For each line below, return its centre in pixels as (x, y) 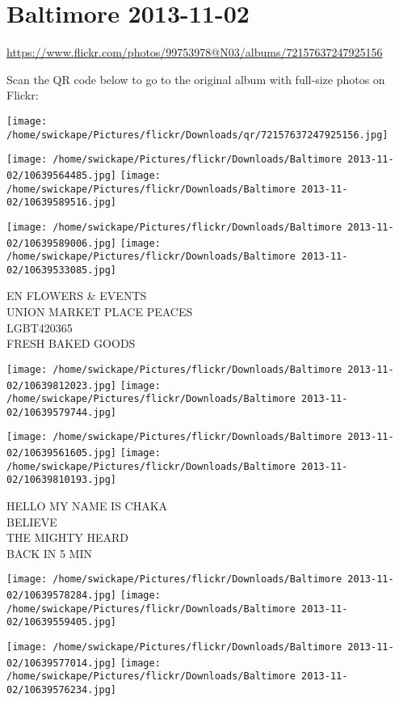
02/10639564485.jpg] (62, 175)
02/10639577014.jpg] (62, 663)
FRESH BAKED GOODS (71, 343)
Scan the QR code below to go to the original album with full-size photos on (196, 79)
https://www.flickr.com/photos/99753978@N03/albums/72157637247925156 (195, 52)
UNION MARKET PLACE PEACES (100, 312)
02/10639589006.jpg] (62, 243)
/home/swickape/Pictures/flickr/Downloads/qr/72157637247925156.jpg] (197, 135)
